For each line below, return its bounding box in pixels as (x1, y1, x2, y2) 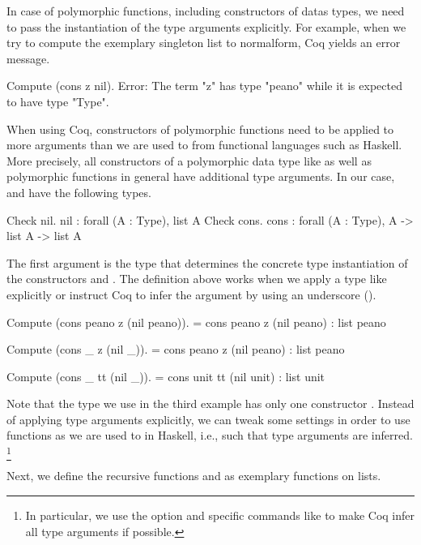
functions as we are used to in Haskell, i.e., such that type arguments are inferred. (6, 427, 413, 444)
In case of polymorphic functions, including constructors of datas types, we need (6, 2, 405, 19)
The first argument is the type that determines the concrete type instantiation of (6, 254, 408, 271)
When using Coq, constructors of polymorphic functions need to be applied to (6, 120, 394, 137)
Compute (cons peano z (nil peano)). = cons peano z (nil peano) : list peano (6, 313, 386, 330)
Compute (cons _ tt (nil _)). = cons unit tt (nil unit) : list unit (6, 367, 325, 384)
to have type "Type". (6, 92, 109, 109)
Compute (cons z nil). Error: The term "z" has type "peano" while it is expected (6, 77, 402, 94)
